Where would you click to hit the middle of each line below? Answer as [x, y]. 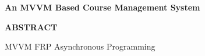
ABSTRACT [31, 27]
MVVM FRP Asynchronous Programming [80, 46]
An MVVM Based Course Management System [102, 7]
